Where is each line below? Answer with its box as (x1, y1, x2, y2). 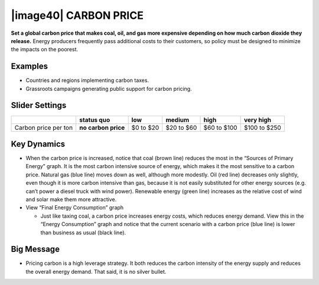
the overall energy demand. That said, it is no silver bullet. (25, 268, 167, 275)
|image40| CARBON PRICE (11, 9, 144, 22)
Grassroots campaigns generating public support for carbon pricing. (25, 85, 192, 92)
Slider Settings (11, 100, 67, 110)
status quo (79, 116, 110, 124)
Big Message (11, 244, 60, 254)
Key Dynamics (11, 139, 66, 149)
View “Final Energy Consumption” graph (25, 204, 124, 211)
